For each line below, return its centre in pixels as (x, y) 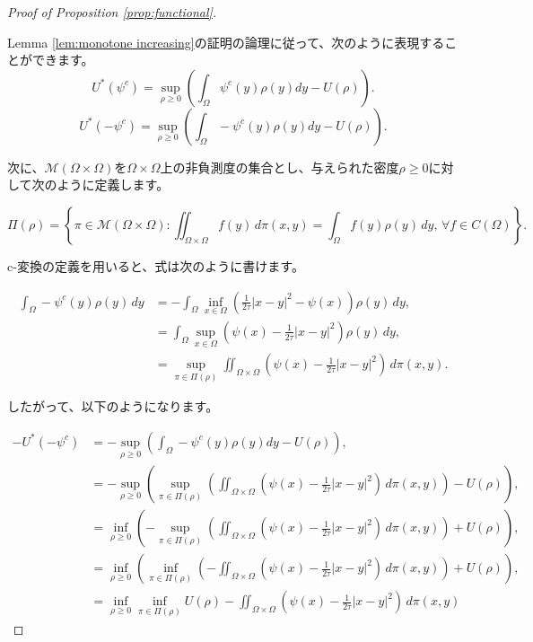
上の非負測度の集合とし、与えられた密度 (280, 167)
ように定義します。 (113, 185)
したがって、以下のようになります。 (113, 406)
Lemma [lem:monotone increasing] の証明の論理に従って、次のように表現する (226, 42)
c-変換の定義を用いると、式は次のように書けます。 (156, 265)
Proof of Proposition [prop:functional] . (112, 12)
